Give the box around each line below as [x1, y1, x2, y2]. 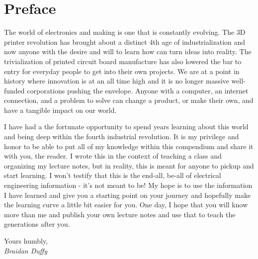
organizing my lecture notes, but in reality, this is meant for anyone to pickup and [4, 160, 254, 171]
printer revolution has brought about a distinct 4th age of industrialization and [4, 36, 246, 47]
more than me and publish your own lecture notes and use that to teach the [4, 209, 236, 219]
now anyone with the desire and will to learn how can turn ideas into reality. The [4, 46, 252, 57]
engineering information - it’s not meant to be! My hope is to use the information [4, 180, 253, 190]
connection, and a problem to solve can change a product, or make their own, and [4, 95, 254, 105]
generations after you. [4, 219, 70, 229]
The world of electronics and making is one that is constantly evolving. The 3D [4, 27, 246, 37]
